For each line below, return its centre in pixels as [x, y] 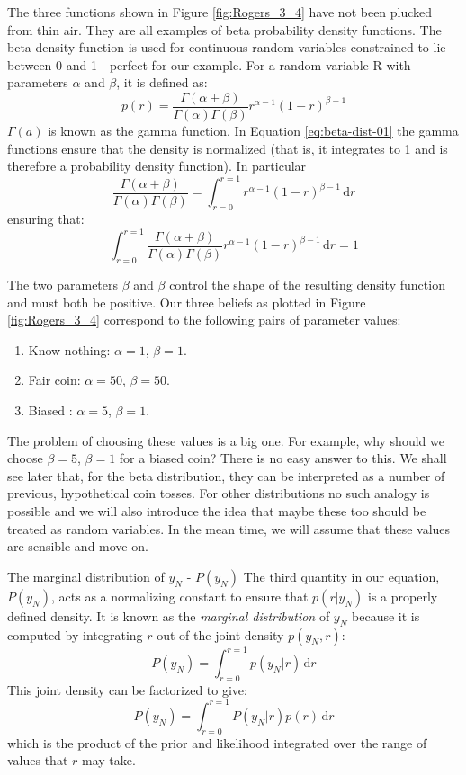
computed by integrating [75, 634]
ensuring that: [46, 219]
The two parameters [63, 284]
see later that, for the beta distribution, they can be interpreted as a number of [226, 475]
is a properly [403, 596]
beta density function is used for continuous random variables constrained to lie [227, 47]
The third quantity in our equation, [341, 576]
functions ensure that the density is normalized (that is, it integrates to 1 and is [228, 148]
